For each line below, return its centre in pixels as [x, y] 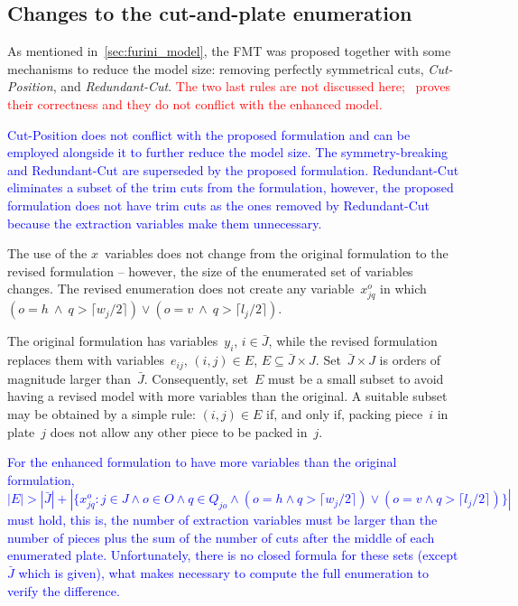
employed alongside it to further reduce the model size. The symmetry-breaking [228, 152]
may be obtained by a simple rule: [102, 413]
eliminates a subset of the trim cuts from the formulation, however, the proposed [231, 187]
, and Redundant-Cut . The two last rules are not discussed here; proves [252, 86]
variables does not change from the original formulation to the [277, 253]
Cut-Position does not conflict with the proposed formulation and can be [209, 134]
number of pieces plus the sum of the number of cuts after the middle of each [221, 537]
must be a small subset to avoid [356, 378]
